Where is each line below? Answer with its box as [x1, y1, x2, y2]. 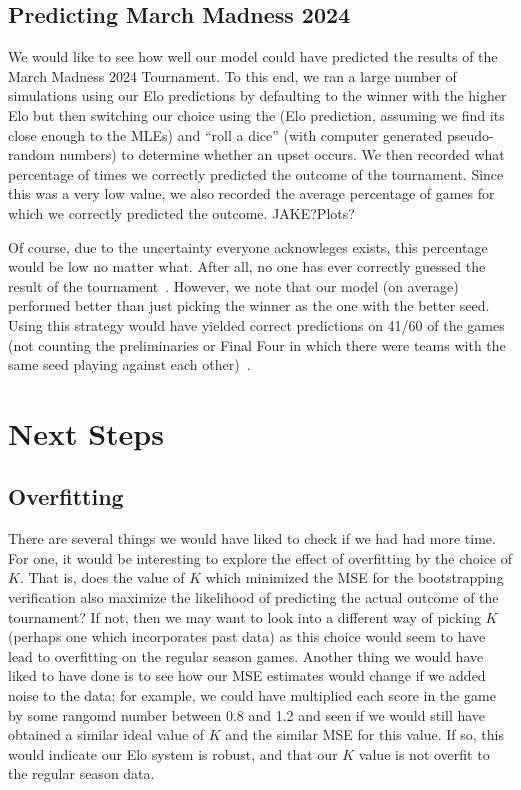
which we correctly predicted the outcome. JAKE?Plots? [8, 202, 355, 223]
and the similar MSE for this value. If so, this [225, 724, 505, 745]
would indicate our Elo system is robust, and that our [8, 743, 338, 764]
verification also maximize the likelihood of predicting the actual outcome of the [8, 587, 499, 608]
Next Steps [8, 412, 164, 453]
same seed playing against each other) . [8, 354, 251, 375]
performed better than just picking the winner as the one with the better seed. [8, 295, 490, 316]
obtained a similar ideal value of [8, 724, 205, 745]
